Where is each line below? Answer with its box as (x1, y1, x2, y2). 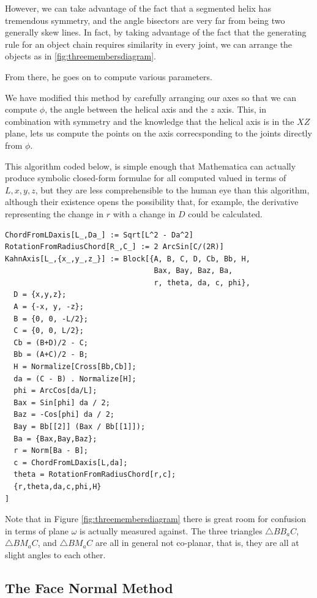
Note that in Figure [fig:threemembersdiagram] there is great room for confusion (5, 512, 306, 525)
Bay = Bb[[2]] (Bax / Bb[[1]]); (13, 422, 146, 431)
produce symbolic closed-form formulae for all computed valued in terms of (5, 171, 286, 184)
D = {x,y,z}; (13, 290, 67, 299)
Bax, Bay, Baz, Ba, (154, 266, 233, 275)
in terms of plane (5, 524, 69, 537)
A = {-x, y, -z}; (13, 302, 84, 312)
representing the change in (5, 207, 104, 220)
